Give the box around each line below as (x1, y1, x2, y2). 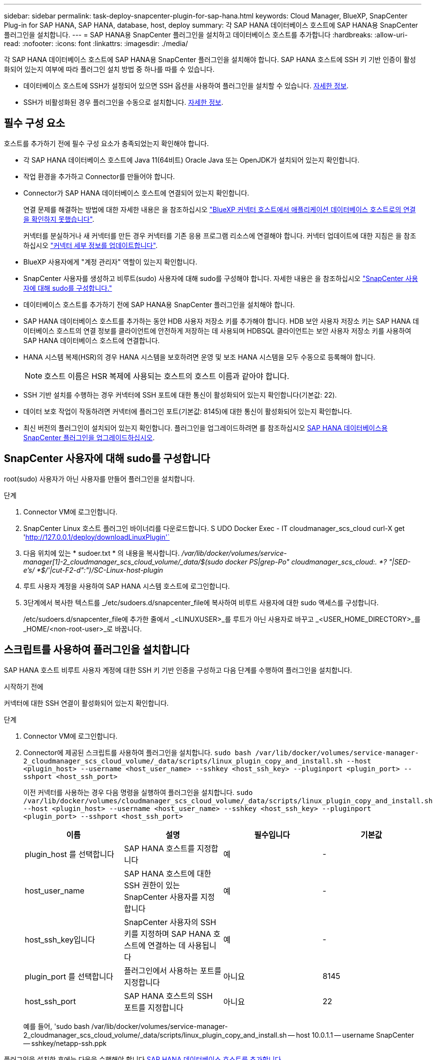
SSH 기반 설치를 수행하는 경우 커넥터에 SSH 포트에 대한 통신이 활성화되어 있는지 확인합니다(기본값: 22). (23, 390, 337, 399)
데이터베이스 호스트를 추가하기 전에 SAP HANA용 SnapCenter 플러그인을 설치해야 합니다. (23, 300, 295, 309)
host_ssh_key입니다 (25, 934, 95, 944)
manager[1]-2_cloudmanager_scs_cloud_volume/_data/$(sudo (23, 557, 223, 566)
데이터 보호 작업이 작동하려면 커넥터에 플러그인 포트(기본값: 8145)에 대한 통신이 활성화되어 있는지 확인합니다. (23, 407, 352, 415)
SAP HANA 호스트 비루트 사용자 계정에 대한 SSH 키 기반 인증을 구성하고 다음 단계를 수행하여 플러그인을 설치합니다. (4, 665, 352, 674)
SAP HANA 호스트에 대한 (124, 868, 211, 878)
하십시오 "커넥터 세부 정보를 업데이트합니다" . (23, 241, 158, 249)
